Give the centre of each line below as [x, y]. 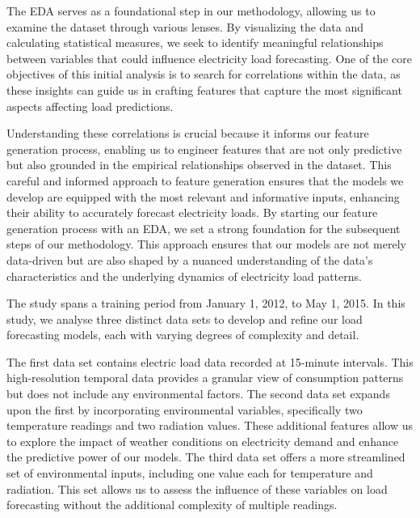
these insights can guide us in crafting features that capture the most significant [204, 89]
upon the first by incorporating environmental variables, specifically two [185, 409]
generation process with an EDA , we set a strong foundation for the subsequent [204, 228]
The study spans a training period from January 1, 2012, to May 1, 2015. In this [206, 303]
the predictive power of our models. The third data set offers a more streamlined [206, 457]
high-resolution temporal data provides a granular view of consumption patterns [205, 378]
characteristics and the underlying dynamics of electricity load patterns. [184, 276]
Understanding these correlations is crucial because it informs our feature [188, 133]
